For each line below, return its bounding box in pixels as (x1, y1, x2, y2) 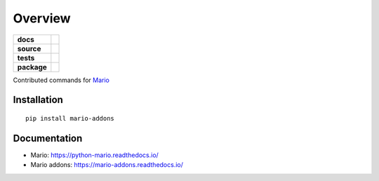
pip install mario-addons (25, 114, 115, 122)
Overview (13, 11, 71, 26)
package (17, 62, 47, 72)
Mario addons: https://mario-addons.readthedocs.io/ (30, 161, 184, 169)
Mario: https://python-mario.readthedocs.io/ (30, 151, 159, 159)
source (17, 43, 41, 53)
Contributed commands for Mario (13, 76, 110, 84)
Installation (13, 94, 63, 106)
